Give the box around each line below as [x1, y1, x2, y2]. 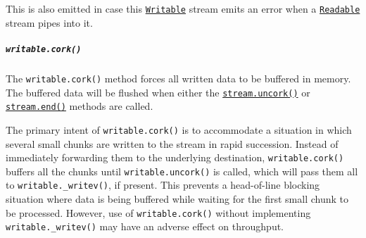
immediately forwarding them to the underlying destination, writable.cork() [6, 150, 344, 165]
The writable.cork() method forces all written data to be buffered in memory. [6, 70, 351, 85]
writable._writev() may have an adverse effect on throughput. [6, 219, 284, 234]
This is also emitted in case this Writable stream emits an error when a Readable [6, 1, 360, 15]
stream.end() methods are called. [6, 99, 153, 113]
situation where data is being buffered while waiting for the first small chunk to [6, 192, 348, 206]
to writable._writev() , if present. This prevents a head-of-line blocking [6, 177, 320, 192]
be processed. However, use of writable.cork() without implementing [6, 205, 311, 220]
